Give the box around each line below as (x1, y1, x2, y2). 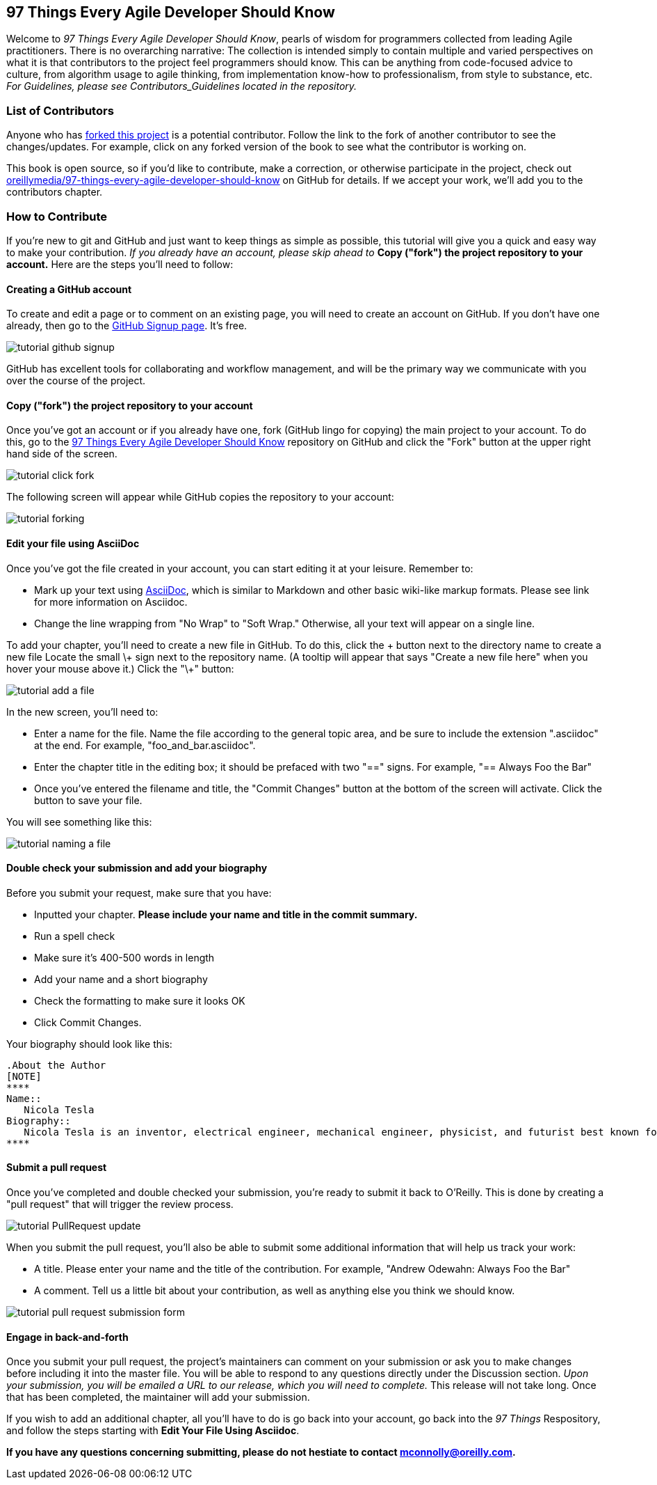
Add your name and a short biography (34, 973, 208, 985)
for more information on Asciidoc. (34, 595, 188, 608)
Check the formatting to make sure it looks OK (34, 994, 245, 1007)
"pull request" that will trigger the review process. (6, 1198, 234, 1211)
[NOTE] (6, 1070, 42, 1082)
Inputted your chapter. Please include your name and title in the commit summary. (34, 908, 418, 920)
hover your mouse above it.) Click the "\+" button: (6, 662, 234, 675)
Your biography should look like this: (6, 1037, 172, 1050)
